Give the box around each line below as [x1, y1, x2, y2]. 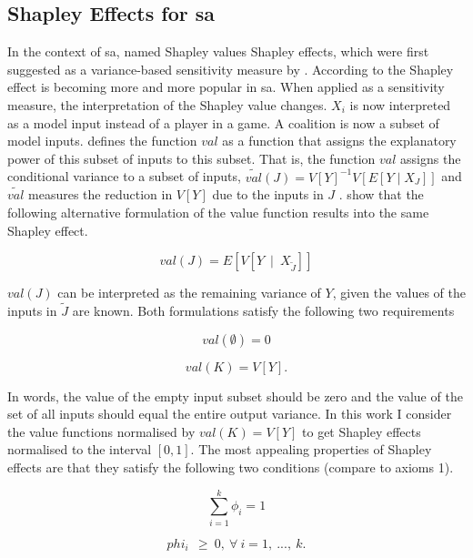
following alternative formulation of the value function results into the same [7, 202, 429, 221]
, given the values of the [332, 283, 466, 302]
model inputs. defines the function [7, 131, 197, 150]
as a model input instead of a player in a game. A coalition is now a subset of [7, 113, 439, 132]
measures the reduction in [28, 185, 173, 204]
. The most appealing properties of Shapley [190, 440, 432, 459]
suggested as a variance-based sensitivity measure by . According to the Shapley [7, 59, 454, 78]
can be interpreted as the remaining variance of [57, 283, 321, 302]
